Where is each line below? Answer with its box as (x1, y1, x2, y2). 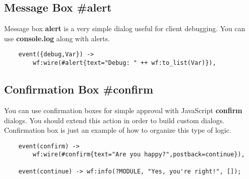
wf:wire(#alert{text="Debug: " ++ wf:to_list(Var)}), (33, 59, 216, 67)
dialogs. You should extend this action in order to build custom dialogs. (4, 115, 224, 125)
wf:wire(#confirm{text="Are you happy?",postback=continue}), (33, 151, 245, 158)
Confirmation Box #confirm (4, 81, 154, 97)
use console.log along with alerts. (4, 33, 110, 43)
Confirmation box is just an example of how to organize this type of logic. (4, 125, 231, 135)
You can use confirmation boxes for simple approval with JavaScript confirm (4, 105, 242, 115)
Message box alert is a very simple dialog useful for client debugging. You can (4, 23, 245, 34)
